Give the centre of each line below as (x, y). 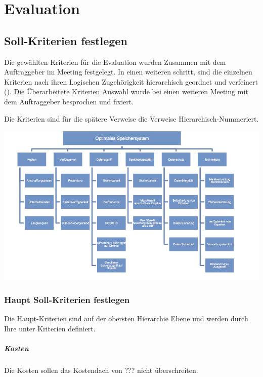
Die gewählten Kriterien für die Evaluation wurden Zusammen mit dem (115, 62)
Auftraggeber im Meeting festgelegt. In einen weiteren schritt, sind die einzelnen (128, 72)
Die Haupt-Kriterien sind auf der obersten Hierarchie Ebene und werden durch (126, 318)
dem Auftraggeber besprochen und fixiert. (69, 101)
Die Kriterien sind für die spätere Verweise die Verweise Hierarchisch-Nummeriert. (131, 118)
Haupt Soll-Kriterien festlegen (67, 299)
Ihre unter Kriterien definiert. (50, 328)
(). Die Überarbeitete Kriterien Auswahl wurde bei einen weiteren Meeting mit (126, 91)
